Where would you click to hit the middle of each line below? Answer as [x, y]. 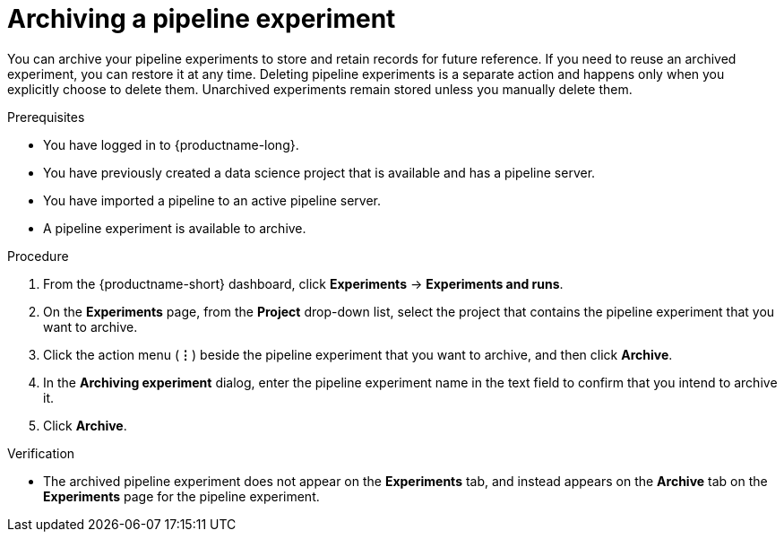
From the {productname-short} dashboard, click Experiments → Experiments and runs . [303, 283]
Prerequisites [46, 117]
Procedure [38, 256]
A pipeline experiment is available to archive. [175, 228]
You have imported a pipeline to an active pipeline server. [212, 200]
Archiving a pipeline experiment [202, 19]
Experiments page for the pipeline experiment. [181, 496]
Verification [41, 453]
